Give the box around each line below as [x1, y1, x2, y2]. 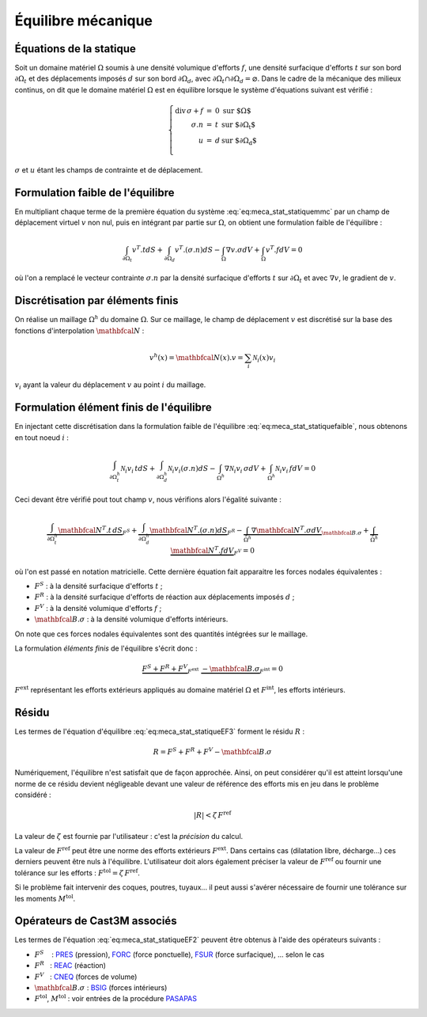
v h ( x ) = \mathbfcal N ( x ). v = [149, 352, 244, 362]
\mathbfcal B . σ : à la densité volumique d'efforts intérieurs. [34, 614, 229, 624]
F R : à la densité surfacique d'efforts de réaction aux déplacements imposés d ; [34, 591, 295, 601]
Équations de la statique [14, 42, 136, 55]
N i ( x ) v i [252, 353, 276, 364]
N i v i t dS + [120, 464, 156, 475]
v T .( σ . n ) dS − [174, 244, 221, 255]
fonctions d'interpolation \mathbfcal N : [14, 325, 145, 336]
